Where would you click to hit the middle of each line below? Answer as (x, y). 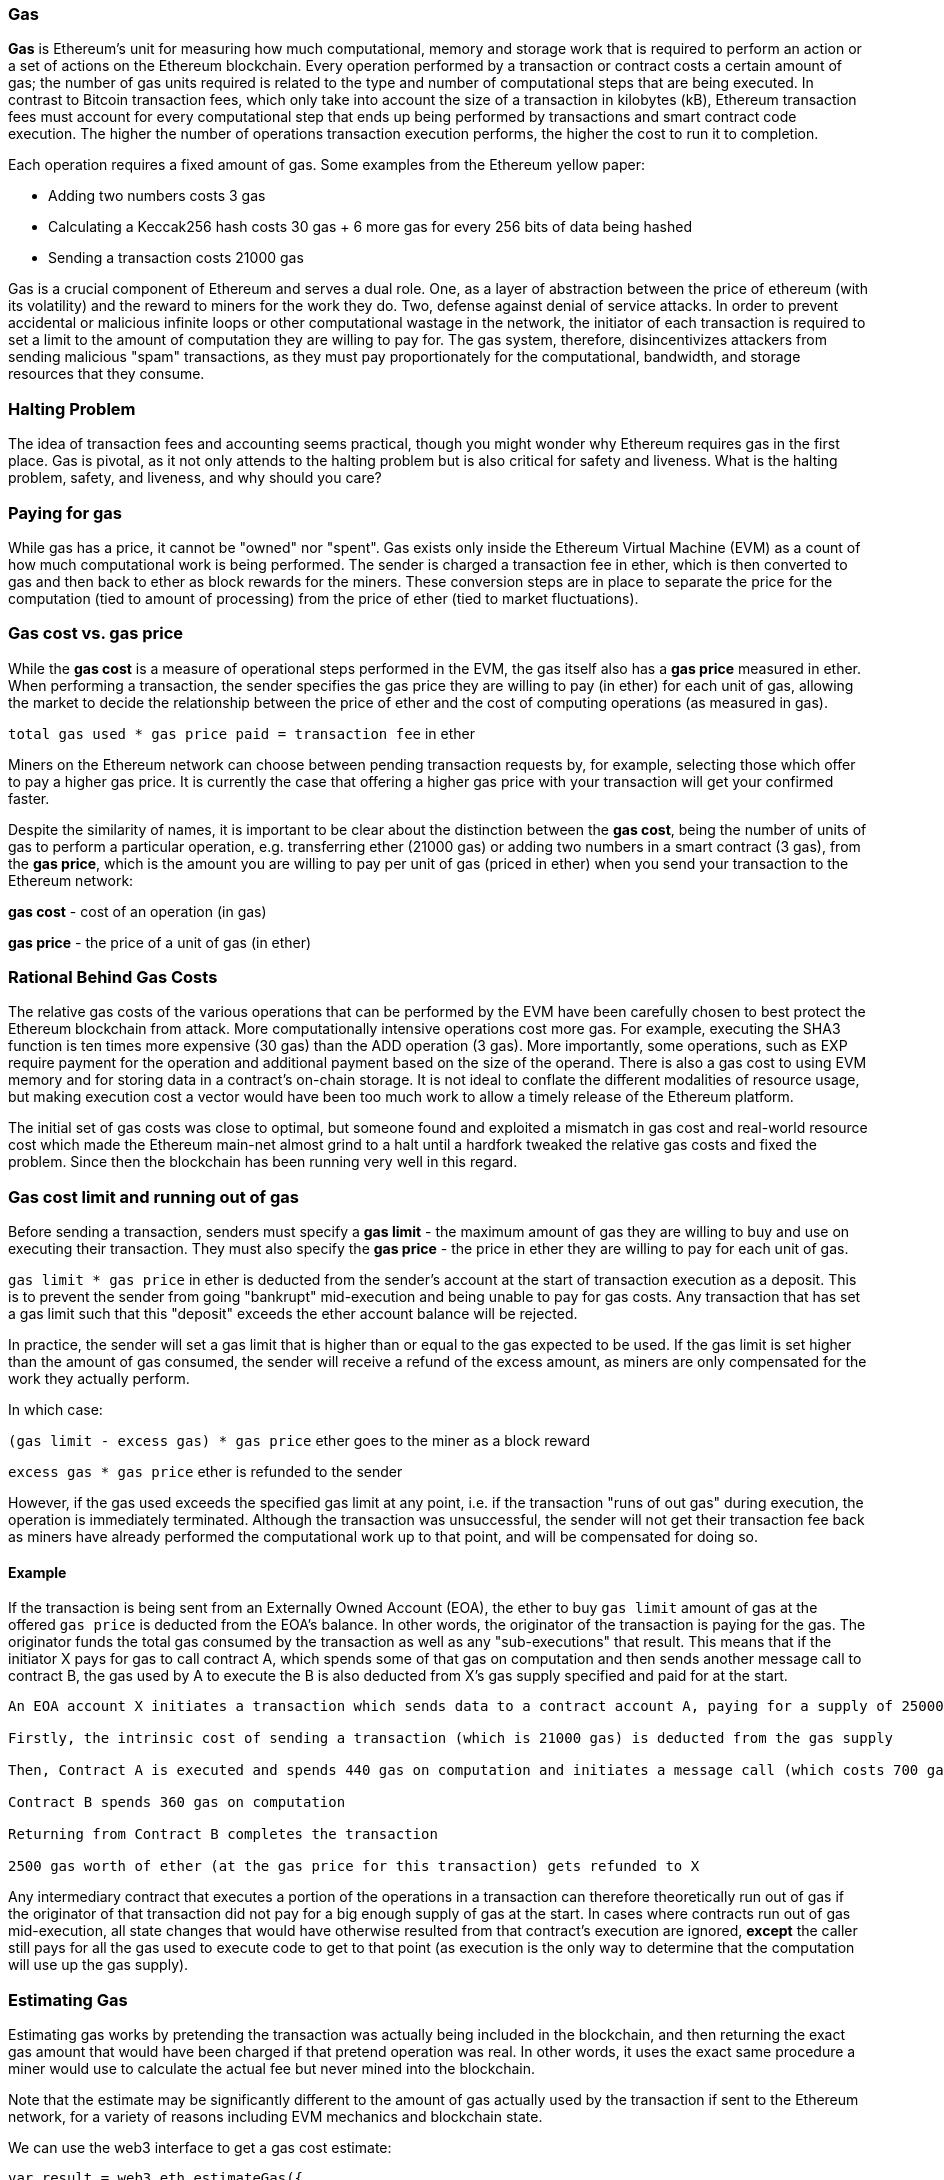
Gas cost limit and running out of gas (154, 1196)
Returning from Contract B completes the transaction (223, 1834)
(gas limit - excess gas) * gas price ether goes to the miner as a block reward (299, 1441)
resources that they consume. (106, 374)
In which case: (55, 1410)
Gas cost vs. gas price (96, 633)
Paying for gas (65, 512)
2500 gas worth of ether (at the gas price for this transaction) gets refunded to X (354, 1866)
